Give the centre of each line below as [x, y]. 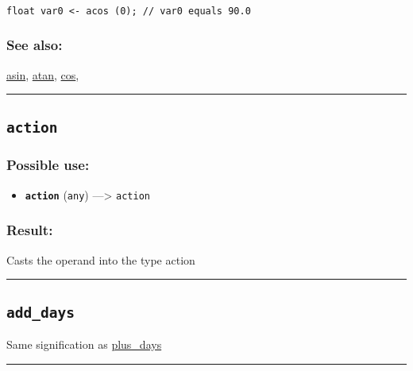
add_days [41, 312]
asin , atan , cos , [43, 74]
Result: [30, 230]
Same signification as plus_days [84, 344]
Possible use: [48, 165]
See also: [35, 45]
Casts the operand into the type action [101, 259]
